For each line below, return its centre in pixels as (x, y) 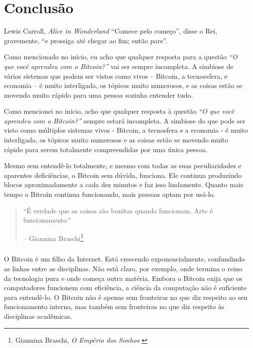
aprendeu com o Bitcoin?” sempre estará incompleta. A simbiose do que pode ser (125, 120)
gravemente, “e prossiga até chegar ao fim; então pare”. (86, 40)
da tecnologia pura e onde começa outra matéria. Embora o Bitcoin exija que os (123, 278)
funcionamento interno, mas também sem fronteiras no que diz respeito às (114, 306)
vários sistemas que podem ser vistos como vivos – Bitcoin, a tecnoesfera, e (116, 76)
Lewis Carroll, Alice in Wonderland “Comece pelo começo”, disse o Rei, (111, 31)
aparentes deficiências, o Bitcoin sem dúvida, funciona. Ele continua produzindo (123, 175)
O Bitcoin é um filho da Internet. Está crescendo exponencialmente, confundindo (124, 259)
